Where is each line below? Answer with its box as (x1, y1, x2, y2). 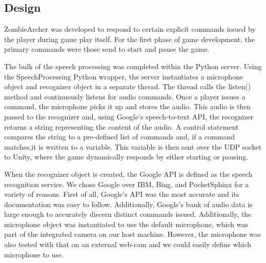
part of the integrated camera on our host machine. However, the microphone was (4, 229, 261, 239)
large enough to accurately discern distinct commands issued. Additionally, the (4, 209, 252, 219)
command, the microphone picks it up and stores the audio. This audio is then (4, 101, 251, 112)
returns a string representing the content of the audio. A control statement (4, 121, 239, 132)
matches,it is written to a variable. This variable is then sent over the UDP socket (4, 141, 262, 152)
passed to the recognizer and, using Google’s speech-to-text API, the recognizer (4, 111, 254, 122)
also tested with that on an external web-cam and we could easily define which (4, 239, 252, 250)
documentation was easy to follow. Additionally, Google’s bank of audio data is (4, 198, 253, 209)
